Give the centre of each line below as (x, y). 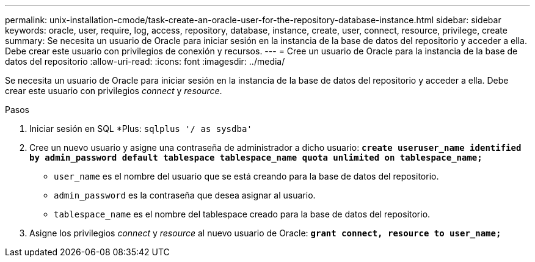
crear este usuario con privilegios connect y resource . (114, 91)
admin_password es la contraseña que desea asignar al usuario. (185, 195)
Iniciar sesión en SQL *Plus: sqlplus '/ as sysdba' (141, 129)
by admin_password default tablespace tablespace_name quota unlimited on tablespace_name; (256, 158)
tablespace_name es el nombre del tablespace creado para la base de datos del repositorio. (242, 214)
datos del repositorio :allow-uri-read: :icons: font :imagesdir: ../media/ (145, 61)
